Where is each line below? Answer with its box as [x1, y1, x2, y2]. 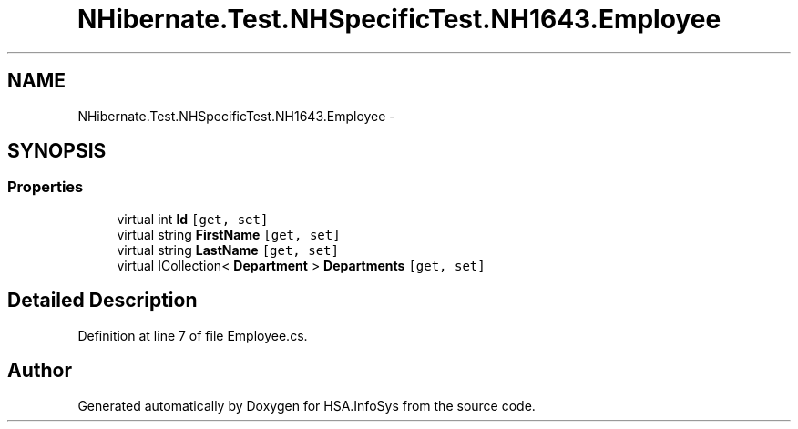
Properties [7, 178, 84, 197]
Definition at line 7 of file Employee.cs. [77, 327, 308, 343]
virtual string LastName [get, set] [117, 241, 339, 258]
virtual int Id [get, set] [117, 210, 269, 227]
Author [7, 359, 72, 383]
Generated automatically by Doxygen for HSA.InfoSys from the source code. [77, 397, 536, 414]
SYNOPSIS [7, 139, 107, 163]
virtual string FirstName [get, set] [117, 226, 341, 242]
